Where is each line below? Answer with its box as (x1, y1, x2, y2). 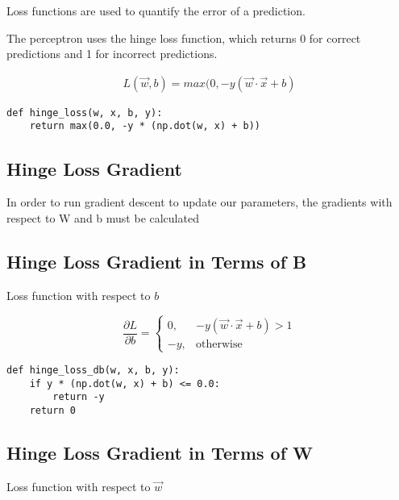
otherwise (196, 338, 243, 350)
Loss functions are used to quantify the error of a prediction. (6, 2, 305, 19)
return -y (52, 391, 105, 403)
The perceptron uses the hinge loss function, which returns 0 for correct (6, 29, 361, 46)
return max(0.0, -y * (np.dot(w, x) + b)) (29, 120, 260, 132)
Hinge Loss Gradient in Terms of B (6, 248, 307, 273)
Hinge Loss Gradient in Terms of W (6, 440, 314, 465)
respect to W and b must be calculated (6, 209, 199, 226)
